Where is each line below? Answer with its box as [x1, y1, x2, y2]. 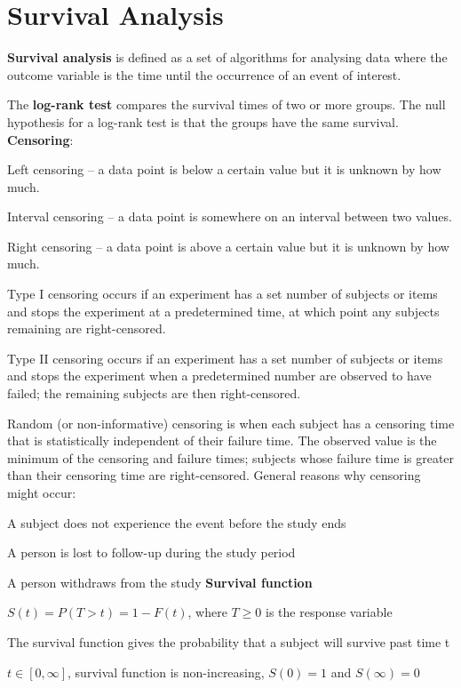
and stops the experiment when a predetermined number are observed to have [7, 366, 432, 385]
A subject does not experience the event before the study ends [7, 513, 346, 532]
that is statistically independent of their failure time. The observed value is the [7, 431, 437, 450]
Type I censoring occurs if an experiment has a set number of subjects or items [7, 284, 438, 303]
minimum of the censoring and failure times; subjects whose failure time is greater [7, 448, 455, 467]
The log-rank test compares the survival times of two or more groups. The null [7, 95, 446, 114]
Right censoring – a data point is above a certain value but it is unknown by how [7, 236, 449, 255]
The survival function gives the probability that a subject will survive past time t [7, 632, 450, 651]
